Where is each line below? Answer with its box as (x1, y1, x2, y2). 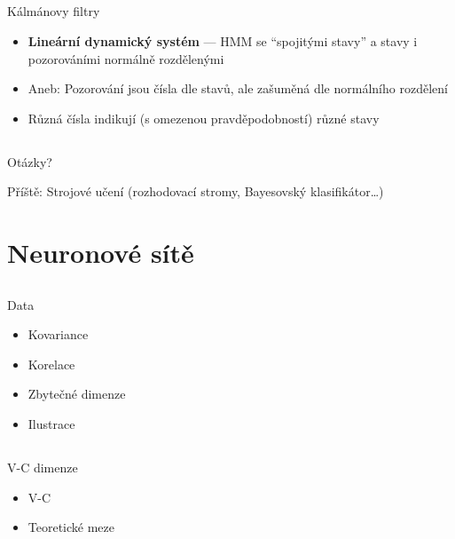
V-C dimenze (7, 458, 78, 477)
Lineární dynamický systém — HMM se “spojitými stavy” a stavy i (27, 31, 418, 50)
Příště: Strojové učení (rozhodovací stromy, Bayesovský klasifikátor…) (7, 182, 384, 201)
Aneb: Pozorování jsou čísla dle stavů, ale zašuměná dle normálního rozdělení (27, 79, 448, 98)
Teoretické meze (27, 518, 115, 536)
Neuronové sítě (7, 234, 194, 271)
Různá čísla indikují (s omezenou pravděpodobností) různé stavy (27, 108, 380, 127)
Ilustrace (27, 415, 75, 433)
